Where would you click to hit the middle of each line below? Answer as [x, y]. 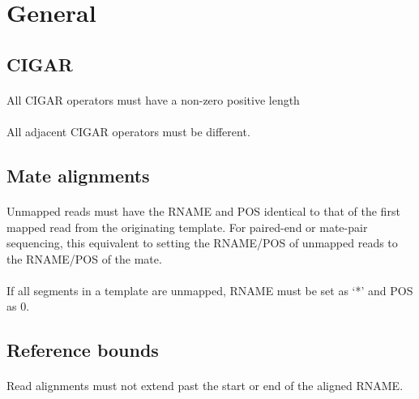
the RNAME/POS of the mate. [84, 258]
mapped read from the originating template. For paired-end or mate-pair [187, 227]
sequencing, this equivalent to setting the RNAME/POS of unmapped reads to [202, 243]
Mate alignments [78, 175]
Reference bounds [83, 350]
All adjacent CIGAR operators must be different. [128, 131]
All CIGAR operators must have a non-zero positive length [153, 99]
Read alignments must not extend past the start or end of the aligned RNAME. [205, 386]
